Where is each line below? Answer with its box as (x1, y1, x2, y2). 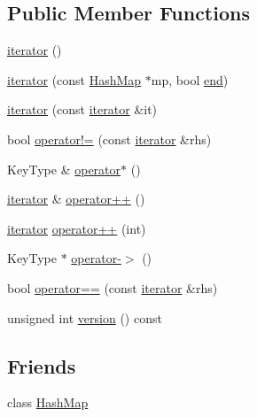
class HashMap (7, 393, 89, 412)
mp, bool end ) (151, 70, 229, 89)
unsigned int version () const (7, 308, 162, 327)
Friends (7, 351, 76, 379)
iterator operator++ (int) (7, 219, 146, 237)
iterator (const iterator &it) (7, 100, 158, 119)
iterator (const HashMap (7, 70, 142, 89)
